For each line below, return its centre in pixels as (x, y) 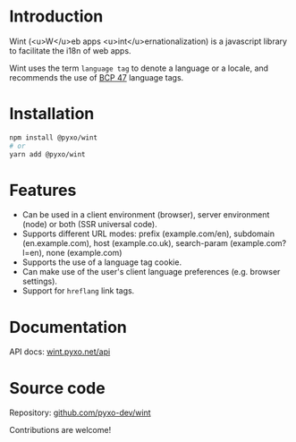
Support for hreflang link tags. (78, 291)
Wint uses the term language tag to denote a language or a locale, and (139, 68)
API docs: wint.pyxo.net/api (60, 352)
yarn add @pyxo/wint (48, 154)
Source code (57, 388)
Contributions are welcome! (60, 430)
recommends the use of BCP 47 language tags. (97, 77)
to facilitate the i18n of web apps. (70, 50)
